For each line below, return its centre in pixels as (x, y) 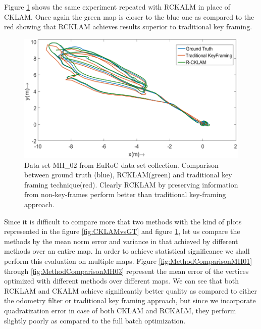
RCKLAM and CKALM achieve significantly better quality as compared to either (130, 290)
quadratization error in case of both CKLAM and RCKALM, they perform (120, 310)
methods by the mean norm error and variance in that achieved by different (121, 241)
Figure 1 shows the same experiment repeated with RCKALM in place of (117, 7)
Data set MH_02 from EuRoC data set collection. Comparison (121, 164)
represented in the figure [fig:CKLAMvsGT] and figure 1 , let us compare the (122, 231)
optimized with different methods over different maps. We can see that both (122, 281)
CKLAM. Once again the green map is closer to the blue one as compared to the (129, 16)
